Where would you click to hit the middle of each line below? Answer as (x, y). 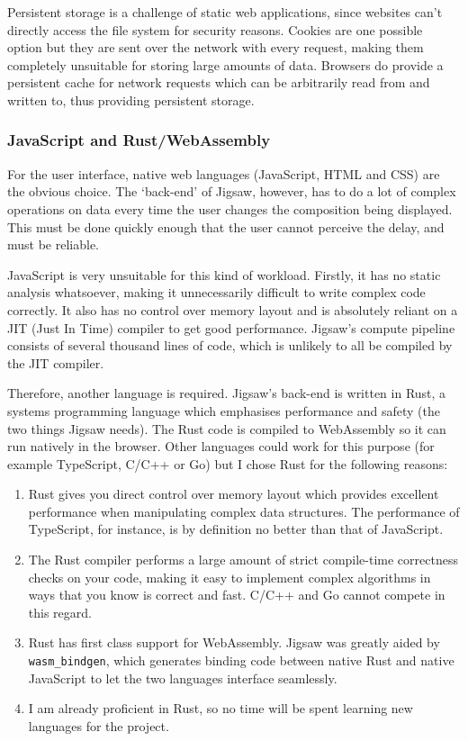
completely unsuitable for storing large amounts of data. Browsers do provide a (225, 64)
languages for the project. (99, 725)
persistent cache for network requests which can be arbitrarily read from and (219, 82)
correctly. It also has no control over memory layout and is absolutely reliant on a (233, 309)
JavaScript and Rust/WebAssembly (139, 140)
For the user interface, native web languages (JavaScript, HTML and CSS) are (224, 173)
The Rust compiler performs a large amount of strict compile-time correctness (243, 560)
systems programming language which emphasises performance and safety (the (224, 410)
